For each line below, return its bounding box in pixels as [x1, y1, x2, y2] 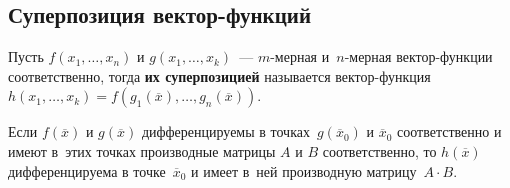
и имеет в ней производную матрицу [190, 160, 417, 181]
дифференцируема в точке [8, 160, 166, 181]
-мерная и [270, 46, 330, 67]
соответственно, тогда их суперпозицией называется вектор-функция [8, 65, 431, 86]
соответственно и [397, 121, 502, 142]
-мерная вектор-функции [344, 46, 493, 67]
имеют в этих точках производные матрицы [8, 140, 276, 161]
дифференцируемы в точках [141, 121, 310, 142]
